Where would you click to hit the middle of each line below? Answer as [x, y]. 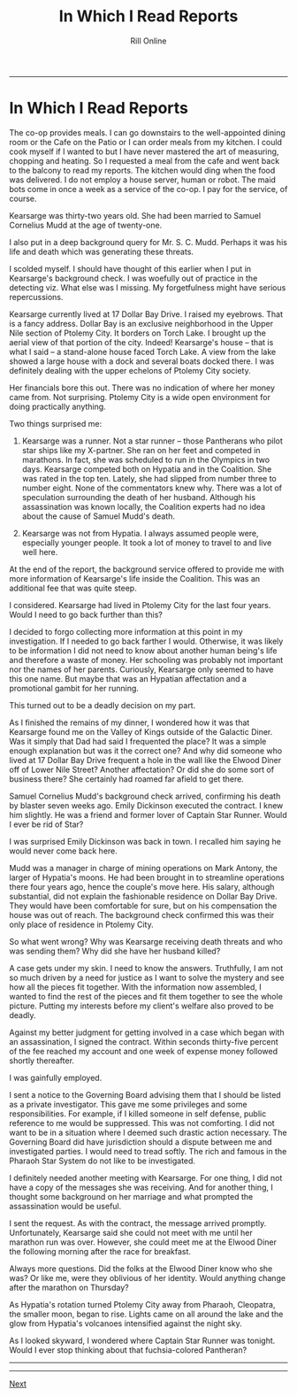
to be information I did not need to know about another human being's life [143, 650]
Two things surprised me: [56, 423]
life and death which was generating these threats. [102, 251]
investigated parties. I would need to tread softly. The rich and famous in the [148, 1151]
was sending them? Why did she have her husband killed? [115, 951]
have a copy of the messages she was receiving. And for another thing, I [141, 1187]
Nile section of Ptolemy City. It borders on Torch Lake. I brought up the [138, 333]
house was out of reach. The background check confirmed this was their [142, 915]
